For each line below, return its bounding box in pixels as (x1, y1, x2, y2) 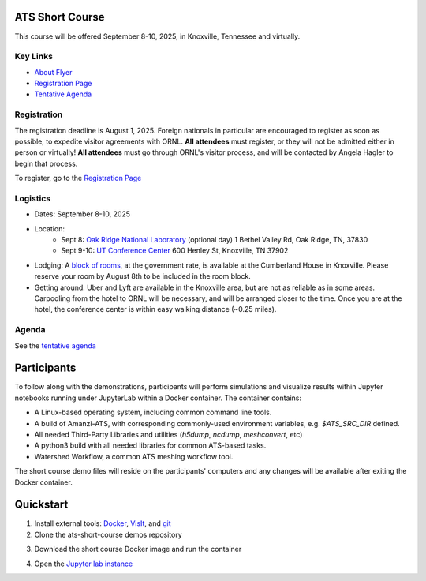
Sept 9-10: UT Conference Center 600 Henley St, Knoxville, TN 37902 (61, 246, 289, 256)
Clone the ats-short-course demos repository (34, 530, 183, 539)
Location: (34, 223, 65, 233)
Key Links (14, 51, 53, 62)
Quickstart (14, 498, 69, 512)
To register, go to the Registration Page (14, 174, 142, 183)
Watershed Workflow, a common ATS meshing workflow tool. (34, 452, 234, 461)
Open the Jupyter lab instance (34, 559, 133, 568)
